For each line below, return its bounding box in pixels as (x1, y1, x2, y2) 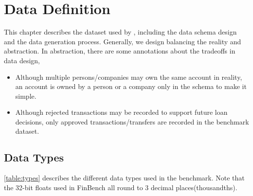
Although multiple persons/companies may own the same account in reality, (15, 71, 242, 82)
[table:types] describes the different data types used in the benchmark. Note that (4, 173, 245, 183)
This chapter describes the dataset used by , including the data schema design (4, 27, 237, 37)
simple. (15, 90, 36, 101)
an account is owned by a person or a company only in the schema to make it (15, 81, 247, 91)
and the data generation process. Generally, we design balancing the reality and (4, 36, 241, 46)
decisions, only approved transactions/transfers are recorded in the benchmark (15, 116, 249, 126)
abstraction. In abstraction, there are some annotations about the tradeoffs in (4, 46, 235, 56)
